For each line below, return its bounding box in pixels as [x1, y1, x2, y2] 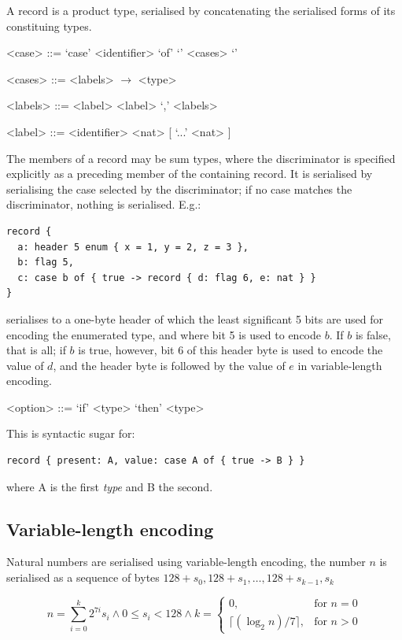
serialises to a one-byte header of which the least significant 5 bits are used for [6, 310, 383, 327]
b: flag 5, [17, 257, 74, 268]
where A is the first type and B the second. [6, 478, 213, 494]
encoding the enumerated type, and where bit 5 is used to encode [6, 326, 321, 342]
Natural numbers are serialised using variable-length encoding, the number [6, 553, 366, 570]
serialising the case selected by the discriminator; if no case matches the [6, 180, 352, 197]
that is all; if [6, 342, 66, 358]
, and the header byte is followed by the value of [53, 357, 286, 373]
